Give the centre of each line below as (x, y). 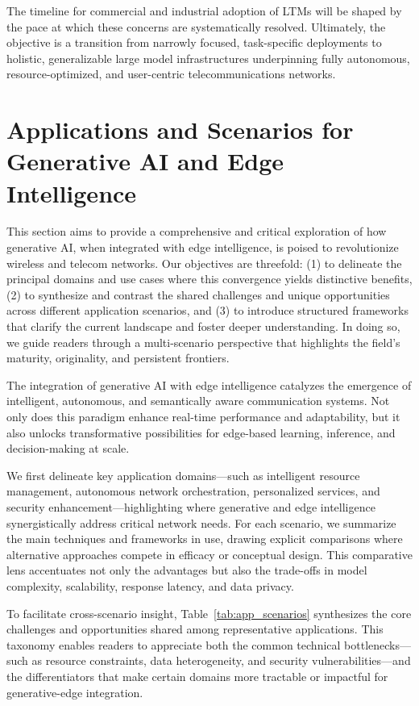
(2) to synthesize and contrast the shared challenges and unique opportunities (198, 294)
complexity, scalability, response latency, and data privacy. (150, 585)
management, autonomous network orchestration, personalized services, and (193, 491)
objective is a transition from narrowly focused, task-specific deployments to (194, 42)
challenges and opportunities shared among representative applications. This (195, 629)
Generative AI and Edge (145, 161)
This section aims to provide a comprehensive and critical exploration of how (197, 231)
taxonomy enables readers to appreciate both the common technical (174, 644)
